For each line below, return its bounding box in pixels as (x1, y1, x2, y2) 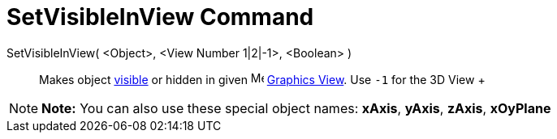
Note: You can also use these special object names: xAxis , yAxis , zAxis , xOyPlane (41, 99, 551, 116)
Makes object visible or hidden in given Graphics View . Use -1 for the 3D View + (39, 72, 486, 86)
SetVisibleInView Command (6, 3, 314, 31)
